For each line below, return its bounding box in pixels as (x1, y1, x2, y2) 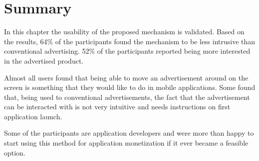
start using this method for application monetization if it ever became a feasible (4, 138, 249, 148)
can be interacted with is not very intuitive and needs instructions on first (4, 101, 231, 112)
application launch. (4, 111, 62, 121)
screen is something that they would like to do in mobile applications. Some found (4, 82, 256, 92)
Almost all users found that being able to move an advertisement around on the (4, 72, 249, 82)
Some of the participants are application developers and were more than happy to (4, 128, 254, 138)
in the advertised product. (4, 55, 84, 66)
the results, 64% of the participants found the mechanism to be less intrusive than (4, 36, 256, 46)
